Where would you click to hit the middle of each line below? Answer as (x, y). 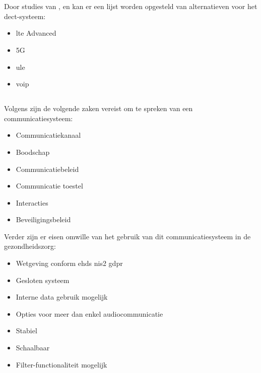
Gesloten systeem (43, 280)
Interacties (32, 202)
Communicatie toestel (49, 186)
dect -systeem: (25, 16)
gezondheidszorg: (30, 246)
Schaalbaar (33, 348)
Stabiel (26, 331)
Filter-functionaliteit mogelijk (61, 364)
